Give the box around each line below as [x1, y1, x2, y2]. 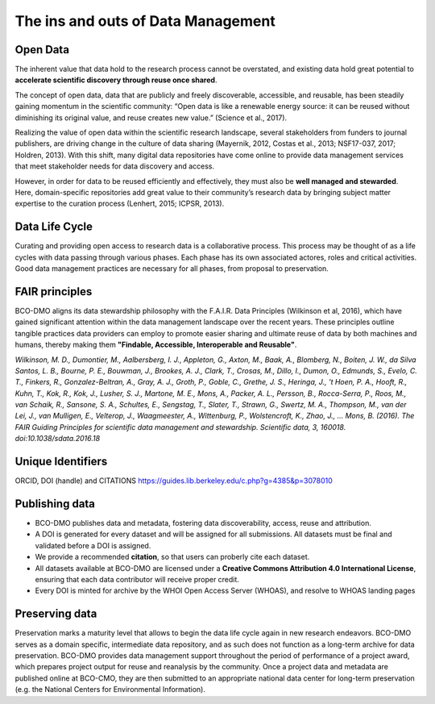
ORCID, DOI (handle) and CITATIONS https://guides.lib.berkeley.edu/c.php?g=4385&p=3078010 [14, 476, 333, 485]
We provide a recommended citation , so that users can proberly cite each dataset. [35, 552, 310, 562]
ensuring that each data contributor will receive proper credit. [35, 575, 239, 585]
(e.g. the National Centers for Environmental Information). [14, 685, 205, 694]
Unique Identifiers [14, 455, 108, 469]
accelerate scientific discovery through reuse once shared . [14, 75, 217, 85]
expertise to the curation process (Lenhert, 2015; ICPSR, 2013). [14, 198, 225, 209]
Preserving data [14, 607, 97, 621]
